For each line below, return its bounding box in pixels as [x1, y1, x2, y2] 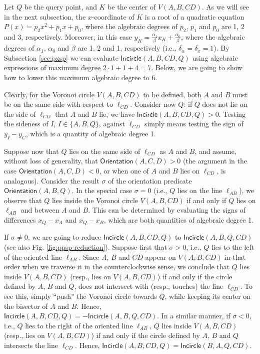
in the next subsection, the [4, 11, 86, 22]
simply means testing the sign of [144, 118, 243, 129]
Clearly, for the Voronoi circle [4, 89, 95, 99]
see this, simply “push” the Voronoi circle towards [4, 291, 157, 301]
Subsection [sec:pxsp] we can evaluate [4, 52, 118, 63]
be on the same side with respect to [4, 99, 113, 109]
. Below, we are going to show [151, 62, 242, 73]
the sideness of [4, 118, 48, 129]
